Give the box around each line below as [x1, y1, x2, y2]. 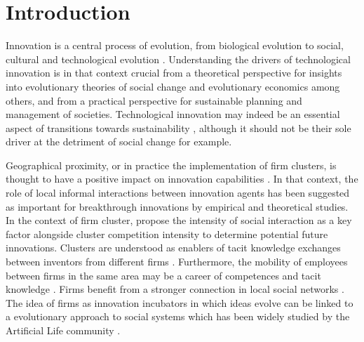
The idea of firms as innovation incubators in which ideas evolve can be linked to [6, 295, 353, 310]
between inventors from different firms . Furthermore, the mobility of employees [6, 254, 348, 269]
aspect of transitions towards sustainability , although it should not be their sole [6, 120, 351, 135]
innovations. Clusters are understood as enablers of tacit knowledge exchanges [6, 240, 341, 255]
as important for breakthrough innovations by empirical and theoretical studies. [6, 199, 349, 213]
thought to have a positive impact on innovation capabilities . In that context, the [6, 171, 358, 186]
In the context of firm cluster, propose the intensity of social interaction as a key [6, 213, 352, 228]
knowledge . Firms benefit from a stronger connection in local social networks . [6, 282, 344, 296]
